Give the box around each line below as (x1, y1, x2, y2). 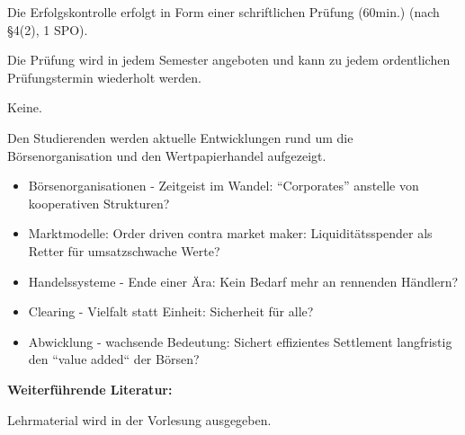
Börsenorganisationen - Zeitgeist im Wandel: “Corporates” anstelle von (28, 176, 419, 195)
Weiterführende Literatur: (7, 379, 173, 398)
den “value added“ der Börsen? (28, 350, 200, 368)
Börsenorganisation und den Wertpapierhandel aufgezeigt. (7, 146, 326, 164)
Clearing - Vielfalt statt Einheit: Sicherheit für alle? (28, 302, 314, 321)
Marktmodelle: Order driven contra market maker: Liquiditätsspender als (28, 224, 433, 243)
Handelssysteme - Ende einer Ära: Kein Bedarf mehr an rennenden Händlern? (28, 271, 459, 290)
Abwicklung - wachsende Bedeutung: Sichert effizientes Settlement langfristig (28, 332, 452, 351)
